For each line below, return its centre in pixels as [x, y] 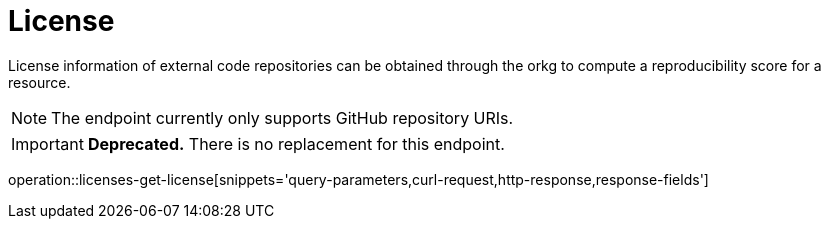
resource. [39, 82]
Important [47, 143]
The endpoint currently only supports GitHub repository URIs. [282, 117]
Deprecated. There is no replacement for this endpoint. [296, 143]
